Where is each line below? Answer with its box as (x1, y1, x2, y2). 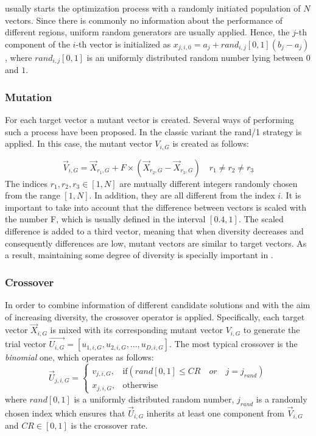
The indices (5, 177, 48, 189)
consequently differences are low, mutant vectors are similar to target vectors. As (5, 236, 307, 249)
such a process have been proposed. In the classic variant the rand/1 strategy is (5, 125, 302, 138)
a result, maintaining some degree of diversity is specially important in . (5, 248, 273, 261)
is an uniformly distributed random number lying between (86, 51, 304, 63)
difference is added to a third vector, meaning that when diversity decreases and (5, 225, 304, 237)
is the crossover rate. (71, 419, 148, 432)
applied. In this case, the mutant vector (5, 137, 152, 150)
